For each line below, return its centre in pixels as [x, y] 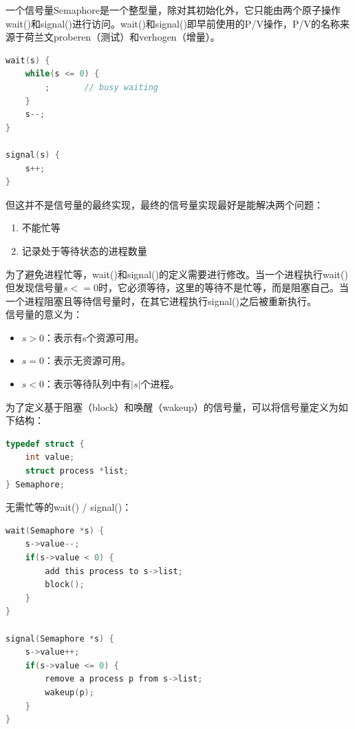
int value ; [50, 457]
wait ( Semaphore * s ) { [55, 530]
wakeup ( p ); [69, 692]
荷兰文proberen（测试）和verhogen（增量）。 [122, 37]
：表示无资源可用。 [88, 360]
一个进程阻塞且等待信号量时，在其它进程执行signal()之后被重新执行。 [161, 300]
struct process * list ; [77, 471]
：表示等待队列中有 [88, 384]
